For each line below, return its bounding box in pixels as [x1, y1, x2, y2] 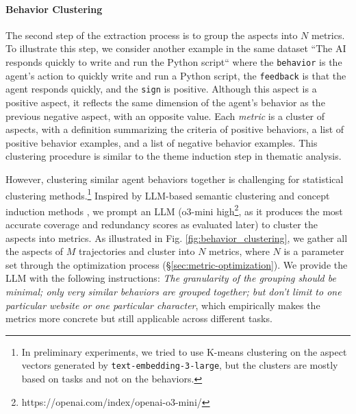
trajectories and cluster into [79, 244, 195, 258]
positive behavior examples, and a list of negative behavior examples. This [5, 135, 318, 149]
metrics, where [209, 244, 270, 258]
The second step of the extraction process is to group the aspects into [5, 27, 298, 42]
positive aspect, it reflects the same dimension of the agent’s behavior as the [5, 95, 325, 109]
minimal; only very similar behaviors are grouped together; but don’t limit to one [5, 284, 342, 298]
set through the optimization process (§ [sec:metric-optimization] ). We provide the [5, 257, 348, 271]
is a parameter [283, 244, 344, 258]
